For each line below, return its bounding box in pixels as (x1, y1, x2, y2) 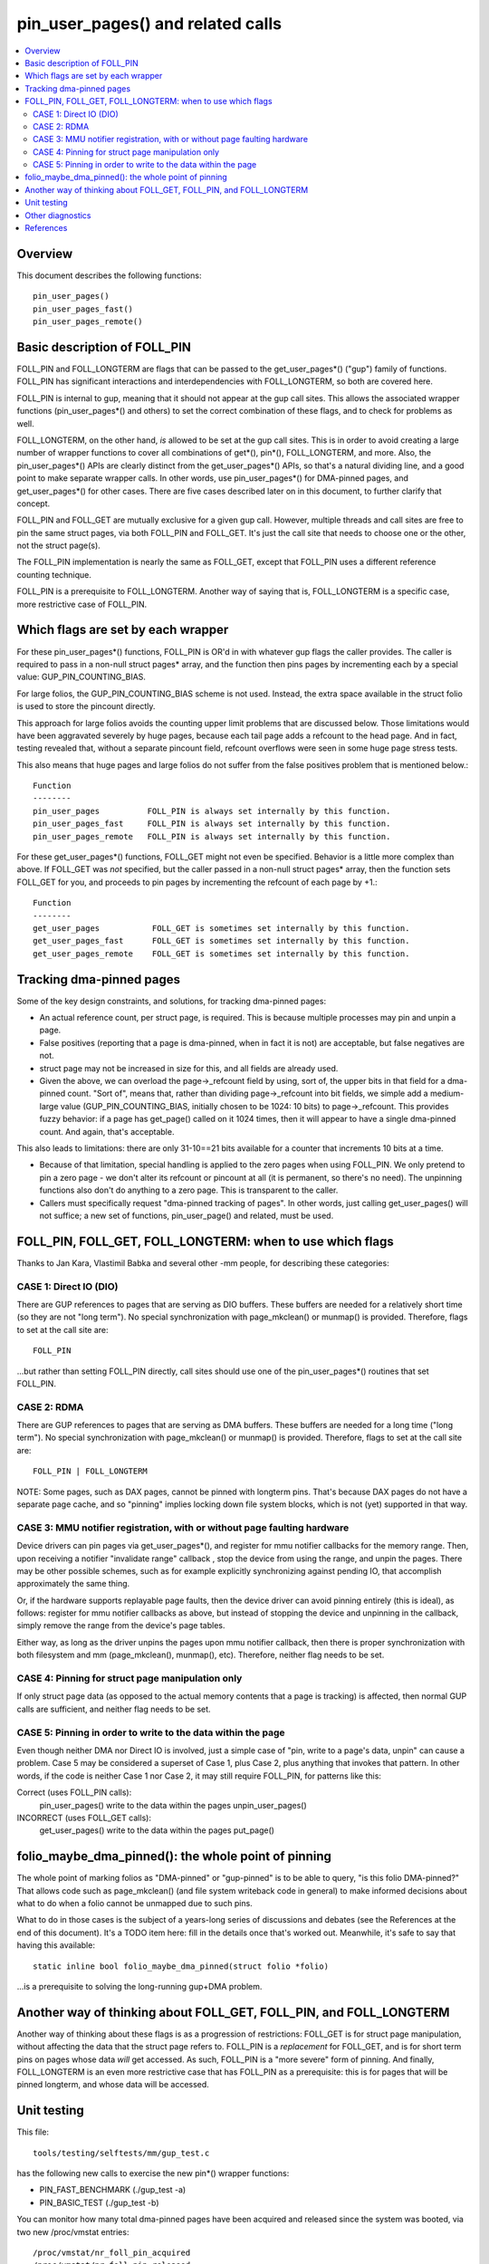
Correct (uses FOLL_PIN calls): (16, 1787, 132, 1798)
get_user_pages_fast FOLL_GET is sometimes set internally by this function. (33, 935, 410, 946)
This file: (16, 2126, 50, 2137)
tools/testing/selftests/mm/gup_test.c (33, 2147, 210, 2158)
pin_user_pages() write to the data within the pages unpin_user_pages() (39, 1799, 307, 1810)
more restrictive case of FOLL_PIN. (16, 599, 148, 609)
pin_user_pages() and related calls (16, 14, 283, 34)
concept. (16, 498, 51, 509)
